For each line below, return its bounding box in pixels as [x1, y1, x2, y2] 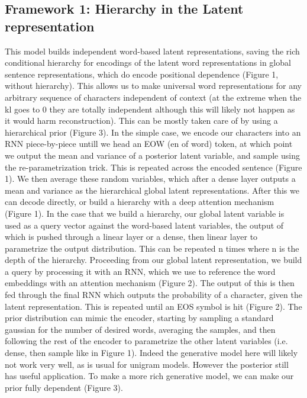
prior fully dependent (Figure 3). [5, 381, 123, 393]
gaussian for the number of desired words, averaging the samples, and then [5, 323, 276, 335]
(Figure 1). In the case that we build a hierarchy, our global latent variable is [5, 207, 285, 219]
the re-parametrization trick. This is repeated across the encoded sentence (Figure [5, 161, 302, 173]
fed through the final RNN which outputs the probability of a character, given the [5, 288, 302, 301]
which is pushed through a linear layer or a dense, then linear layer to [5, 230, 258, 243]
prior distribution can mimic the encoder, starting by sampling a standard [5, 312, 274, 324]
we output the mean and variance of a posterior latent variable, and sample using [5, 149, 300, 161]
